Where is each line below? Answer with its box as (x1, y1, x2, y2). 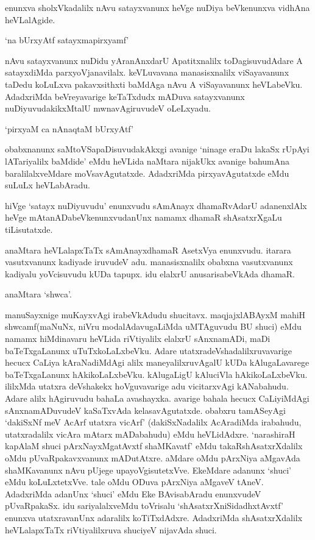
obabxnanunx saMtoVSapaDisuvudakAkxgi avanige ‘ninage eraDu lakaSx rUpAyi (5, 143, 310, 155)
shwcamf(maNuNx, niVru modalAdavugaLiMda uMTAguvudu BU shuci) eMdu (5, 320, 302, 333)
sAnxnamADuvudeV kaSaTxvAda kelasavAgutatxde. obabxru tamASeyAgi (5, 403, 286, 416)
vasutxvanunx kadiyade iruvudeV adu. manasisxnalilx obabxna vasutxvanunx (5, 255, 293, 268)
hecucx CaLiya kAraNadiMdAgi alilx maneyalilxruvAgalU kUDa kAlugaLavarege (5, 356, 310, 369)
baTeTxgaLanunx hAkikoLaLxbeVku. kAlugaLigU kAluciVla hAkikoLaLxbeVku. (5, 368, 308, 380)
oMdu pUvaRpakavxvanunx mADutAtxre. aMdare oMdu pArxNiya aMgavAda (5, 452, 300, 464)
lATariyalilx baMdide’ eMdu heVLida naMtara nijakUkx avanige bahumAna (5, 154, 290, 167)
